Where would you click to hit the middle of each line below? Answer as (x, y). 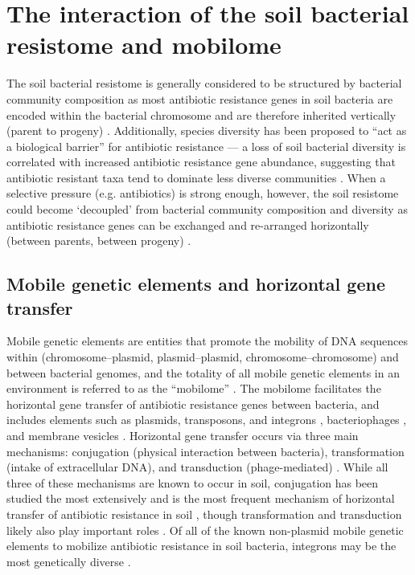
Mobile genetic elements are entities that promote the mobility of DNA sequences (207, 341)
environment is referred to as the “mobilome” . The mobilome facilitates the (194, 388)
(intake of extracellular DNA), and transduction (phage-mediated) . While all (197, 467)
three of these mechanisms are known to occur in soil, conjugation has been (193, 482)
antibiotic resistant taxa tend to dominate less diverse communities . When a (196, 177)
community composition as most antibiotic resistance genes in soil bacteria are (200, 98)
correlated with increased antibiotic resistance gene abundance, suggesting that (201, 162)
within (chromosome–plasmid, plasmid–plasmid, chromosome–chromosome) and (203, 357)
